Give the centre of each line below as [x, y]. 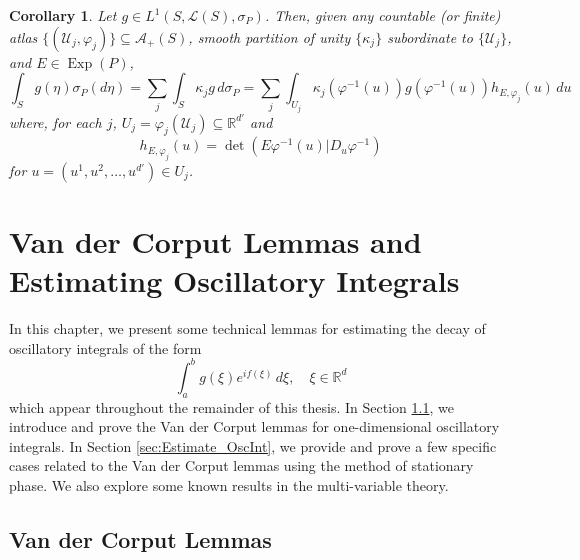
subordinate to [430, 36]
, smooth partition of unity [269, 36]
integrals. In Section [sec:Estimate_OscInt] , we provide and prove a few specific [253, 445]
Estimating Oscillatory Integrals [234, 280]
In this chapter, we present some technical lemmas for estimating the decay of [247, 328]
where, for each [55, 121]
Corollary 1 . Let [63, 15]
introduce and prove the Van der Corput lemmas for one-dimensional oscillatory [254, 426]
